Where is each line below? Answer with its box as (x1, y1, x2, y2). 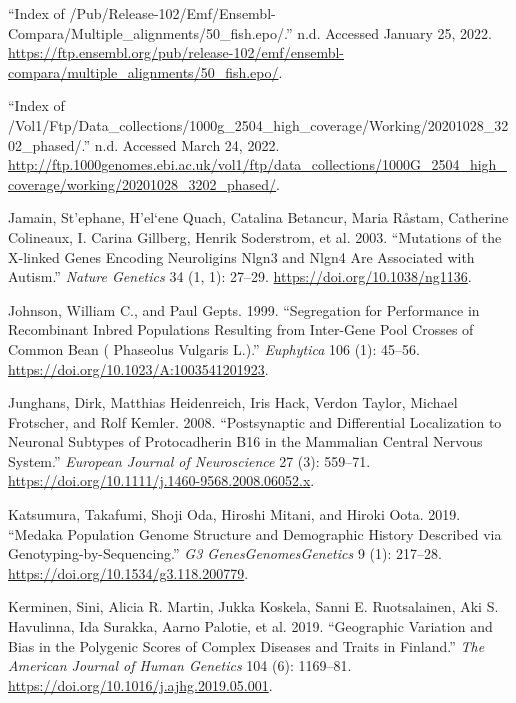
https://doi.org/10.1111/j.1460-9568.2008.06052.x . (8, 470, 315, 491)
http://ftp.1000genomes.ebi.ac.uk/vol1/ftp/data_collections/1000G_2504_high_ (8, 154, 507, 175)
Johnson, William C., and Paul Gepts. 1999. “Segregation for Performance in (8, 299, 480, 320)
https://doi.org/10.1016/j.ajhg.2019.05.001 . (8, 674, 273, 695)
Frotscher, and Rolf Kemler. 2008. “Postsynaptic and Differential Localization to (8, 411, 502, 432)
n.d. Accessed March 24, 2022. (94, 134, 280, 155)
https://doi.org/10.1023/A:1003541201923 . (8, 358, 269, 379)
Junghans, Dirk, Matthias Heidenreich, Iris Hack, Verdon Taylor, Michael (8, 392, 458, 413)
